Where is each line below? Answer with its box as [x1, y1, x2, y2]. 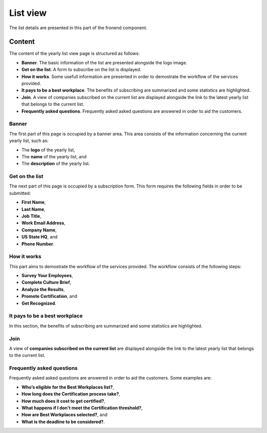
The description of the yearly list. [21, 161, 90, 167]
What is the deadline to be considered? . [21, 419, 105, 425]
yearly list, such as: [9, 138, 49, 144]
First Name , [21, 199, 46, 205]
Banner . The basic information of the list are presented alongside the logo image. [21, 59, 187, 65]
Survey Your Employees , [21, 273, 73, 279]
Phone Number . [21, 241, 54, 247]
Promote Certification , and [21, 293, 78, 299]
